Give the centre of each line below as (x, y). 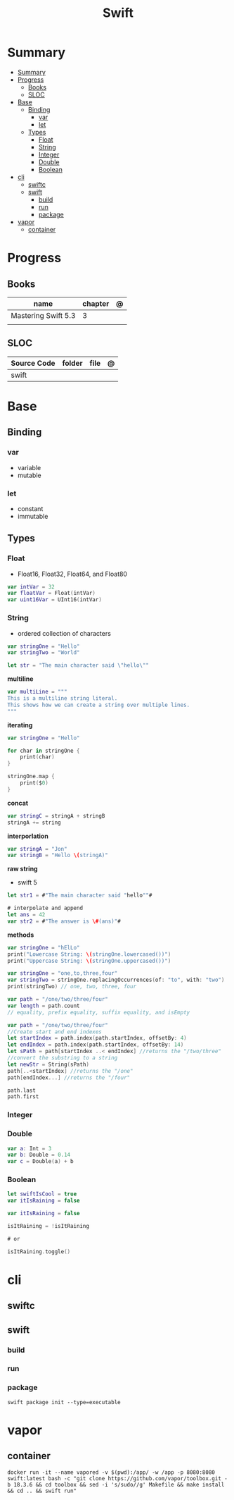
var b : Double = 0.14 (39, 1155)
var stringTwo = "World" (44, 653)
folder (72, 363)
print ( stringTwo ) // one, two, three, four (72, 987)
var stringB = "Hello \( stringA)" (58, 855)
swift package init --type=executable (64, 1402)
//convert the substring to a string (63, 1058)
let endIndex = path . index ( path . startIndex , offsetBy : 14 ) (96, 1045)
